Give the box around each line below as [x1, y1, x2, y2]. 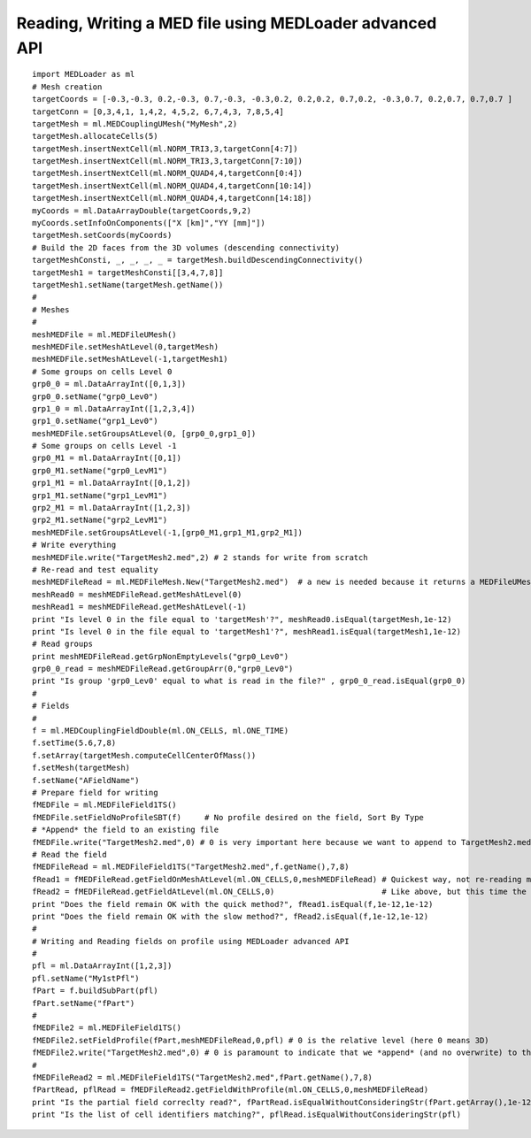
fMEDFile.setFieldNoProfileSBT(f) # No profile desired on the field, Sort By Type [32, 812, 425, 822]
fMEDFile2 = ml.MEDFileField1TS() [32, 1023, 181, 1033]
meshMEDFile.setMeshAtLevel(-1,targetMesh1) [32, 354, 229, 365]
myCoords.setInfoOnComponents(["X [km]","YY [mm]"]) [32, 218, 265, 228]
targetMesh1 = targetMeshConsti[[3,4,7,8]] [32, 267, 224, 278]
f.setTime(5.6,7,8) [32, 738, 117, 748]
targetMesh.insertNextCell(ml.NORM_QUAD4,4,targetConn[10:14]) [32, 181, 312, 190]
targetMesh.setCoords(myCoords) [32, 230, 173, 241]
